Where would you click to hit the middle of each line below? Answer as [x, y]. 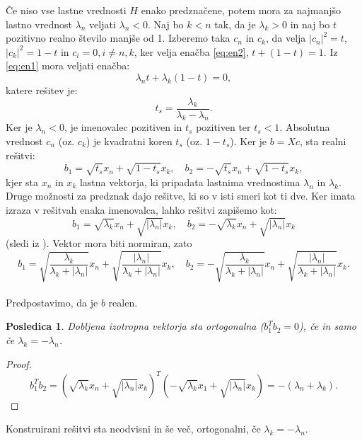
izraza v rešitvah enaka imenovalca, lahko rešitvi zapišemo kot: [141, 209]
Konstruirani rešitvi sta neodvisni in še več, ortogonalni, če [133, 429]
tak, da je [235, 24]
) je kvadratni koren [129, 141]
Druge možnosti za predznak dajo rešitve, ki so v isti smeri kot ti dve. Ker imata [181, 196]
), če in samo [328, 326]
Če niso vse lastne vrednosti [66, 10]
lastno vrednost [39, 24]
